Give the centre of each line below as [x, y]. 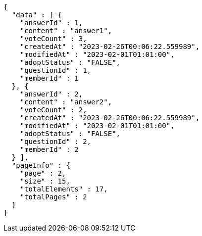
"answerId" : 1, [51, 23]
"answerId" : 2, [51, 94]
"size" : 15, [45, 181]
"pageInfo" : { [41, 165]
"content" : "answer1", [66, 31]
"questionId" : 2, [56, 142]
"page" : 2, [43, 173]
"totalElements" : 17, [64, 189]
